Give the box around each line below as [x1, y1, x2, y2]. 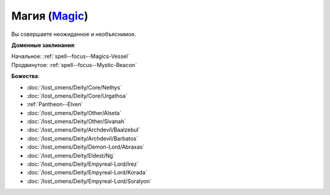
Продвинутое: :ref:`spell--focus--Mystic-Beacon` [11, 61, 137, 68]
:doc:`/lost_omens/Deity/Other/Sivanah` [26, 118, 127, 125]
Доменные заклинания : [11, 41, 76, 49]
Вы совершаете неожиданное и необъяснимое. [11, 30, 136, 38]
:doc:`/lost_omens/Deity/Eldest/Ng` [26, 152, 116, 159]
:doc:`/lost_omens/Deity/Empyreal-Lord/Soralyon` [26, 177, 152, 185]
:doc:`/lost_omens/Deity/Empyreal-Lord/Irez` [26, 160, 139, 168]
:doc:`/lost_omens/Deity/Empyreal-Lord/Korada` [26, 169, 148, 176]
